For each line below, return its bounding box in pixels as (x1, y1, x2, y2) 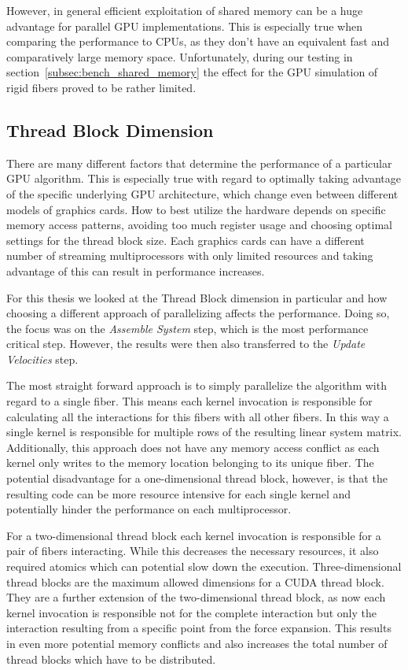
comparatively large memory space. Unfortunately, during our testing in (6, 48, 353, 65)
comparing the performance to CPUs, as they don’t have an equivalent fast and (6, 33, 390, 50)
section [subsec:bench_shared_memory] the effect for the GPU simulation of (6, 64, 378, 80)
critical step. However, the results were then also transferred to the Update (6, 335, 366, 352)
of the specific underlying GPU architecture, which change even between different (6, 185, 399, 202)
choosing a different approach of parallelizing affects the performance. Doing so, (6, 305, 390, 321)
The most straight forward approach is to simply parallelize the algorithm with (6, 377, 387, 394)
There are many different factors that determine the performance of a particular (6, 154, 392, 171)
